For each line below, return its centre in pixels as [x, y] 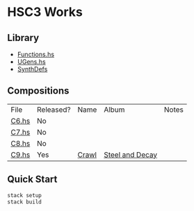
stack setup [24, 195]
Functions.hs [35, 54]
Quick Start [32, 179]
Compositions [38, 91]
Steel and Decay [131, 155]
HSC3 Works [45, 12]
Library [23, 38]
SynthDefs [32, 69]
